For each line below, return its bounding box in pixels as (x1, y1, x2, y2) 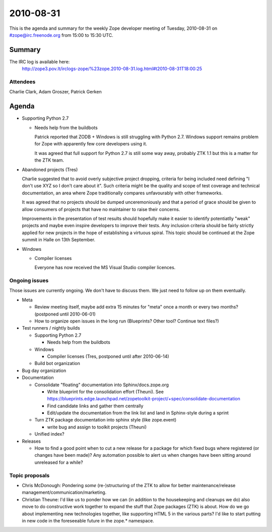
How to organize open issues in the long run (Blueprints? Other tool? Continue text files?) (34, 318, 219, 324)
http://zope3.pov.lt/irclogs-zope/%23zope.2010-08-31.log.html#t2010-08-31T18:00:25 (22, 66, 202, 72)
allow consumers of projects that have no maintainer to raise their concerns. (22, 206, 180, 212)
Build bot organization (34, 360, 80, 366)
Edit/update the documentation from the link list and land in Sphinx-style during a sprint (47, 410, 229, 416)
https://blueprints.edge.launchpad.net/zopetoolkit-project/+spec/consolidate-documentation (47, 396, 240, 402)
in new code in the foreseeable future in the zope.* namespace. (22, 517, 155, 523)
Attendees (9, 78, 36, 85)
